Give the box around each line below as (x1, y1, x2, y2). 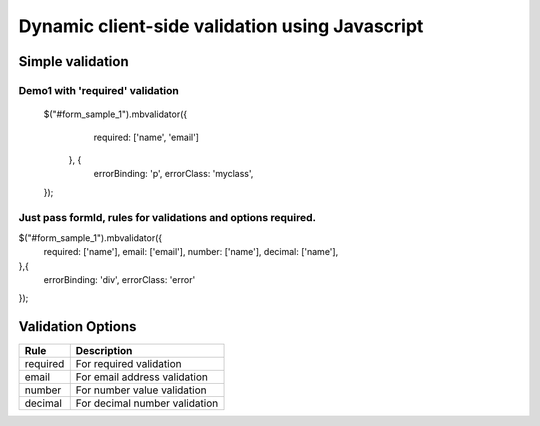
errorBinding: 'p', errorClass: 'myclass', (93, 168, 254, 180)
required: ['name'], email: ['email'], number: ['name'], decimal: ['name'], (43, 246, 339, 258)
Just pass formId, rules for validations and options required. (18, 211, 317, 225)
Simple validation (18, 53, 129, 70)
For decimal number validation (75, 396, 219, 410)
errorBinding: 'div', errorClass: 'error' (43, 274, 196, 285)
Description (75, 344, 133, 358)
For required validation (75, 357, 182, 371)
